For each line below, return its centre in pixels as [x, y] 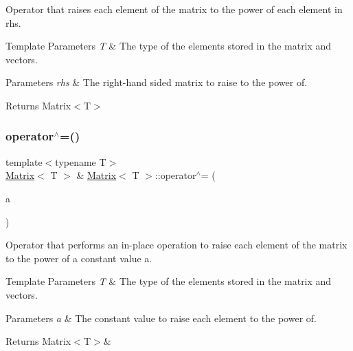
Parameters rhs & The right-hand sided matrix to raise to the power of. [157, 82]
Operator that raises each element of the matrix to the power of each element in [174, 9]
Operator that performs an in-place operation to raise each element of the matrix [176, 245]
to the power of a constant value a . [79, 258]
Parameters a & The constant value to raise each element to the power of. [161, 318]
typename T [81, 161]
